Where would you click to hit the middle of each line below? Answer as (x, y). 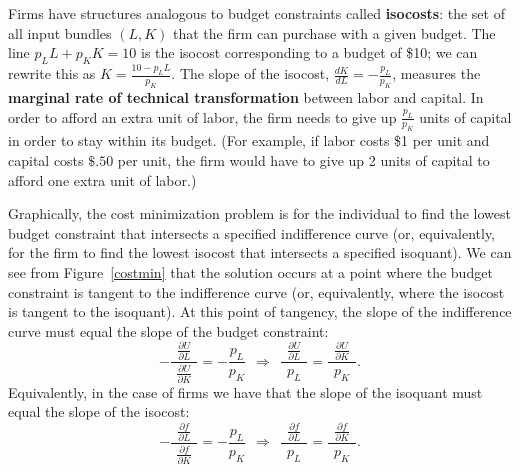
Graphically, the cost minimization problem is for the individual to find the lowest (259, 213)
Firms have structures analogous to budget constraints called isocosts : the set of (256, 13)
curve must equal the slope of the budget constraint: (168, 330)
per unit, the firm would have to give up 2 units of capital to (303, 160)
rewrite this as (52, 73)
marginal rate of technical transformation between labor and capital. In (246, 97)
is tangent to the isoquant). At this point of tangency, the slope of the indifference (260, 311)
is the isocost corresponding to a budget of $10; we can (309, 52)
